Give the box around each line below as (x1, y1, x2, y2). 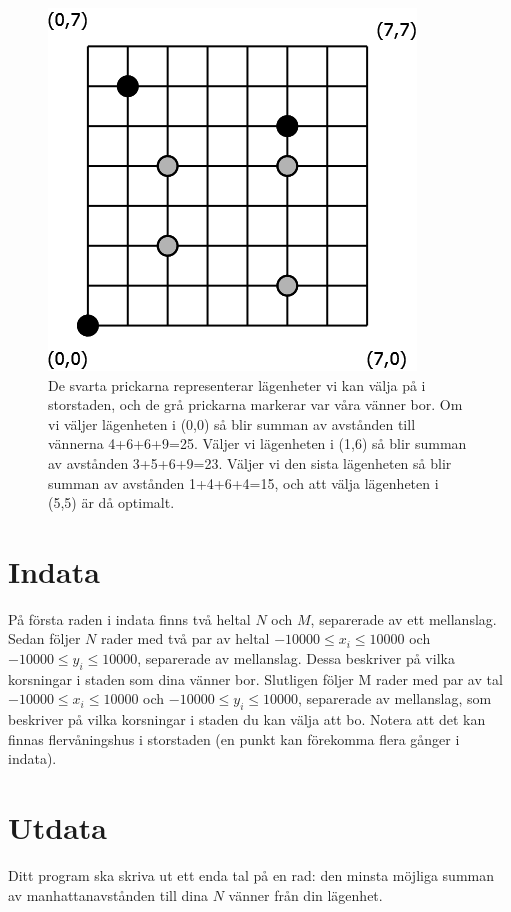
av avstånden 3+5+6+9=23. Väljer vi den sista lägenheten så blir (48, 452, 452, 473)
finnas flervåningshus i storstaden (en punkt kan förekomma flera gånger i (8, 728, 460, 749)
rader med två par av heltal (100, 628, 270, 649)
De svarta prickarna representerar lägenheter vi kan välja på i (48, 374, 426, 395)
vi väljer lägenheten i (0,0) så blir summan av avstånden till (48, 413, 416, 434)
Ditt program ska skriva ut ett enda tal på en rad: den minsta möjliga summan (8, 865, 494, 886)
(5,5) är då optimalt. (48, 492, 175, 513)
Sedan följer (8, 628, 81, 649)
